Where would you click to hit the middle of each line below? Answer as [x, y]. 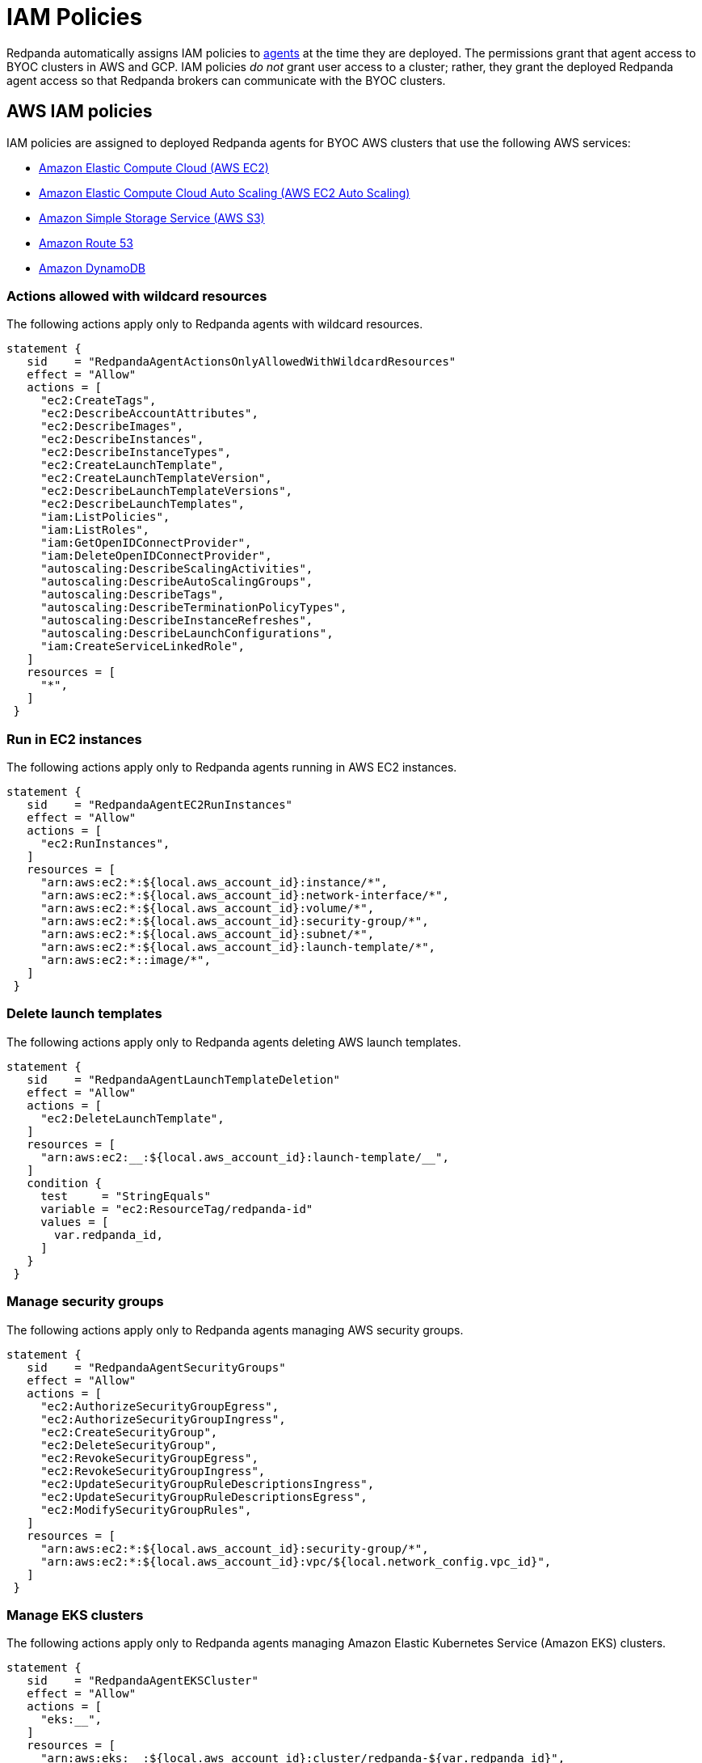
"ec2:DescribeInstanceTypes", [136, 452]
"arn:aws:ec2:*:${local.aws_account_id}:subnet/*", [208, 934]
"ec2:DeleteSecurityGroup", [129, 1445]
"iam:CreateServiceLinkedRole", [143, 647]
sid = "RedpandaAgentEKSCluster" [143, 1681]
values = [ [75, 1222]
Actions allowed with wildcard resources [137, 296]
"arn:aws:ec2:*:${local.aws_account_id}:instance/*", [214, 883]
